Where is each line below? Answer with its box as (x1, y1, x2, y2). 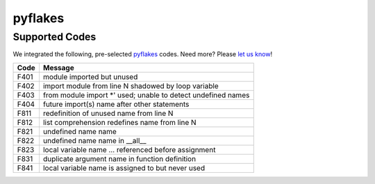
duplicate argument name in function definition (42, 153, 197, 163)
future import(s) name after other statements (42, 99, 190, 109)
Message (42, 62, 74, 72)
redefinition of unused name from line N (42, 108, 174, 118)
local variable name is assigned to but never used (42, 163, 205, 173)
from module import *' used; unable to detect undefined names (42, 90, 250, 100)
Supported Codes (12, 31, 97, 43)
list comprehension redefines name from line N (42, 117, 197, 127)
